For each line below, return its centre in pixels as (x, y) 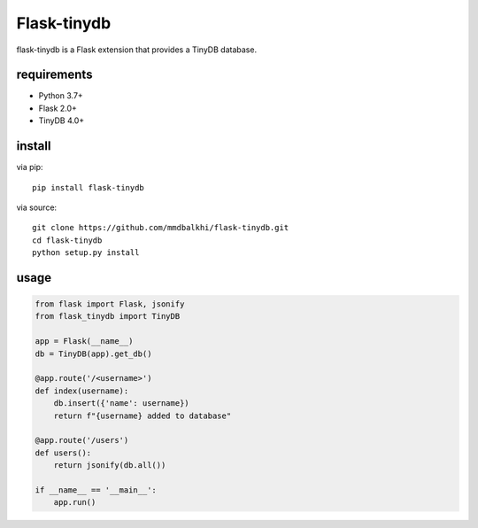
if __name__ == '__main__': (96, 490)
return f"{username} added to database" (143, 415)
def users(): (63, 453)
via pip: (30, 167)
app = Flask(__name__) (84, 342)
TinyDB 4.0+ (61, 120)
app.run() (75, 502)
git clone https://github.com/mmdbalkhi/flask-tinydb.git (161, 228)
